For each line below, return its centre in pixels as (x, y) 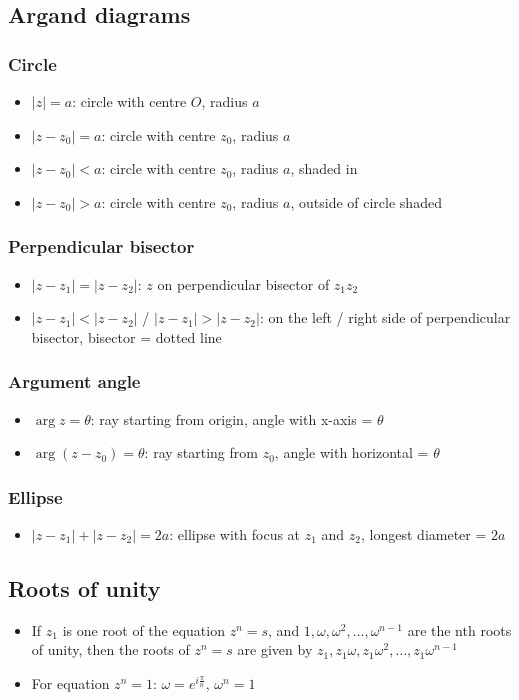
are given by (275, 649)
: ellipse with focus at (235, 534)
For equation (70, 682)
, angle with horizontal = (351, 452)
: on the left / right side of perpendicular (385, 317)
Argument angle (74, 381)
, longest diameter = (424, 534)
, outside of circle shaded (366, 201)
